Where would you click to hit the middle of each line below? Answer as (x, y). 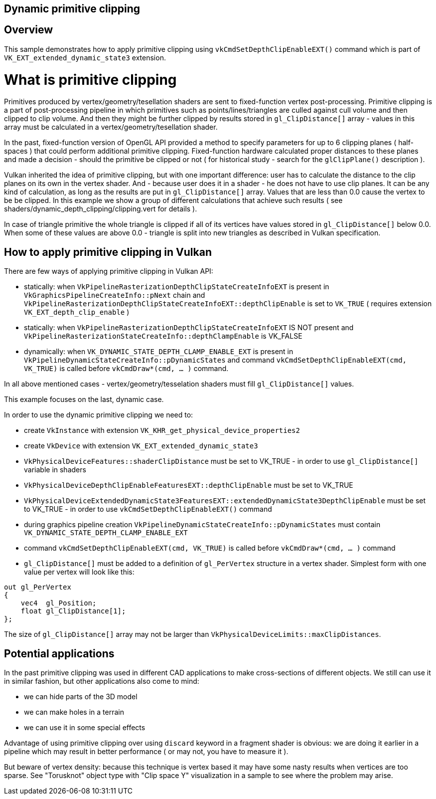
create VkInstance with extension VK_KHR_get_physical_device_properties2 (162, 430)
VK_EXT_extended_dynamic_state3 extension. (85, 57)
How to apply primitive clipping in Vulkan (108, 252)
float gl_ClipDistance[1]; (73, 611)
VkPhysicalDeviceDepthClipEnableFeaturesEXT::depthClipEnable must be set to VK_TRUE (189, 485)
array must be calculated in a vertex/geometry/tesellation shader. (111, 127)
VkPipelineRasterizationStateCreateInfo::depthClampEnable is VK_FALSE (163, 336)
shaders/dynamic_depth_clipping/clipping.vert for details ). (101, 209)
